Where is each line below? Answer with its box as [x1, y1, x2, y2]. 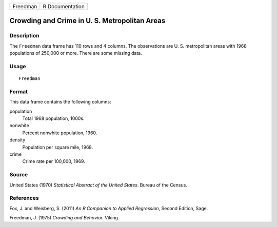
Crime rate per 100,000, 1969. [22, 158, 86, 164]
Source [9, 171, 28, 178]
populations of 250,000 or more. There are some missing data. [9, 50, 142, 56]
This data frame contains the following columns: [9, 99, 111, 105]
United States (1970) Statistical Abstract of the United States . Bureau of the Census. [9, 182, 187, 188]
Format [9, 88, 28, 95]
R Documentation [43, 3, 85, 10]
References [9, 195, 39, 202]
